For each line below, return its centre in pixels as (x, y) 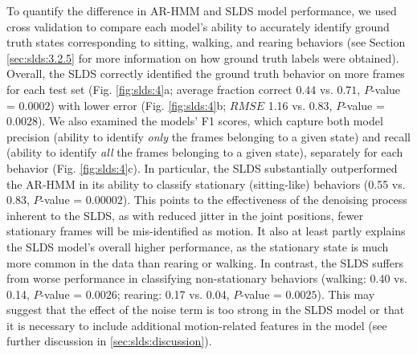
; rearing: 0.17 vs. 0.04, (173, 294)
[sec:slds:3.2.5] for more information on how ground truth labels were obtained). (203, 57)
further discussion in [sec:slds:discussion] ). (109, 341)
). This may (346, 294)
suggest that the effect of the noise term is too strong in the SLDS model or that (206, 310)
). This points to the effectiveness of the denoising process (265, 200)
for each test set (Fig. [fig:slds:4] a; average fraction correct (149, 89)
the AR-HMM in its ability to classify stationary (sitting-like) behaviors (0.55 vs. (206, 184)
